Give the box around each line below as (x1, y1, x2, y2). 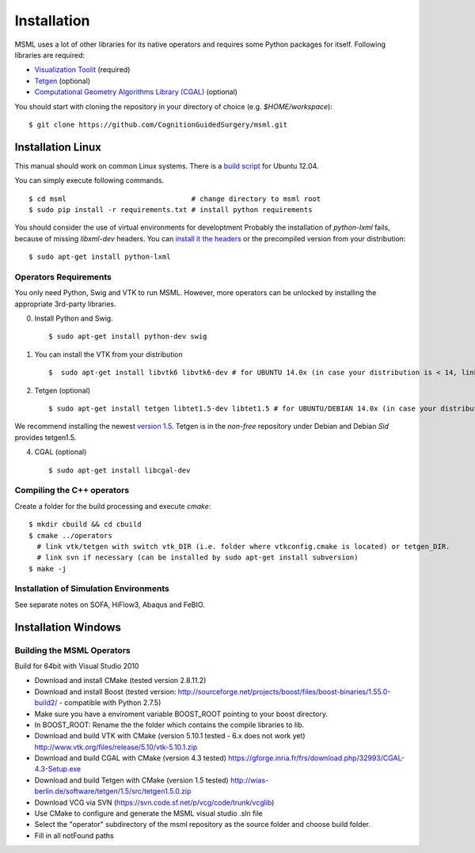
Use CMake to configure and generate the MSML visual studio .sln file (34, 809, 263, 818)
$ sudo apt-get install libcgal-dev (48, 465, 191, 475)
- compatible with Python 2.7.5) (59, 698, 161, 707)
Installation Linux (14, 140, 102, 154)
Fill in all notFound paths (34, 831, 114, 840)
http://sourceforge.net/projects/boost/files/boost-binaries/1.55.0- (177, 687, 391, 696)
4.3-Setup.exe (34, 764, 82, 774)
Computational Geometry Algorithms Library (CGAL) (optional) (34, 87, 237, 97)
